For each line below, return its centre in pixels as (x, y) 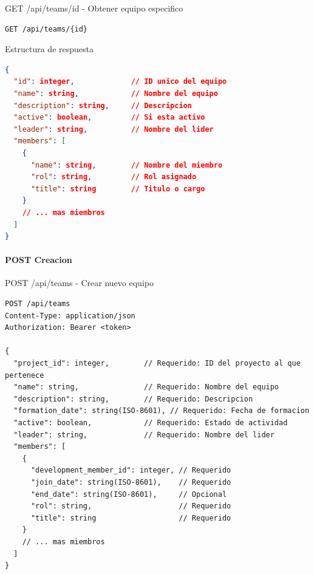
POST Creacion (39, 260)
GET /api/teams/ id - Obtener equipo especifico (94, 8)
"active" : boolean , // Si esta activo (109, 118)
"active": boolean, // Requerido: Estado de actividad (151, 423)
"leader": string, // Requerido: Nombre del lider (144, 435)
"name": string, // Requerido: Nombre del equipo (146, 387)
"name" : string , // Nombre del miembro (127, 165)
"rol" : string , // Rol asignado (114, 177)
